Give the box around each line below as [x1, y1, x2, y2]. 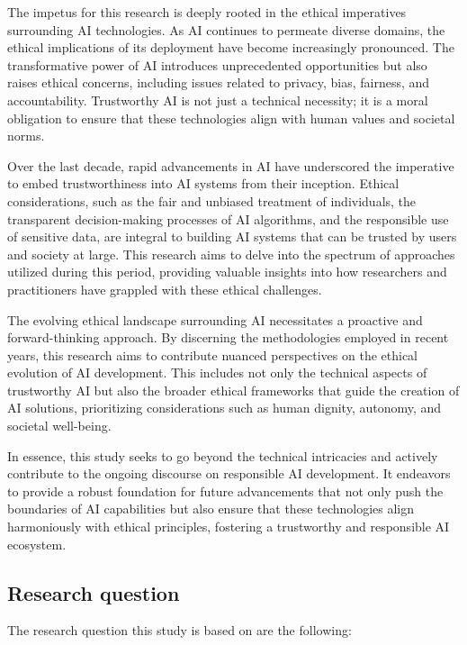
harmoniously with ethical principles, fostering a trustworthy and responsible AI [7, 517, 450, 536]
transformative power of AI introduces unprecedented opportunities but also [7, 55, 427, 74]
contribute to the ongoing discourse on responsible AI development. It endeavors [7, 464, 451, 483]
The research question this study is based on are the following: [7, 621, 352, 640]
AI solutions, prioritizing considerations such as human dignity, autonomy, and [7, 398, 442, 417]
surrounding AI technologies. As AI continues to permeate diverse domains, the [7, 20, 445, 39]
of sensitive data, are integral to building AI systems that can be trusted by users [7, 227, 457, 246]
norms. [7, 126, 45, 145]
